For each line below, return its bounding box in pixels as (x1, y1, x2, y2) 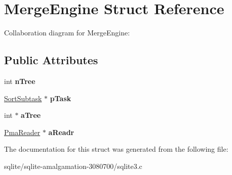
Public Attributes (4, 52, 98, 68)
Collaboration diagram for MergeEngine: (4, 27, 130, 38)
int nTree (4, 75, 35, 86)
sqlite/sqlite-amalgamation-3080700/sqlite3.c (4, 160, 142, 171)
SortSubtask (4, 93, 42, 103)
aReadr (48, 126, 74, 137)
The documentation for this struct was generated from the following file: (4, 144, 228, 154)
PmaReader (4, 126, 41, 137)
